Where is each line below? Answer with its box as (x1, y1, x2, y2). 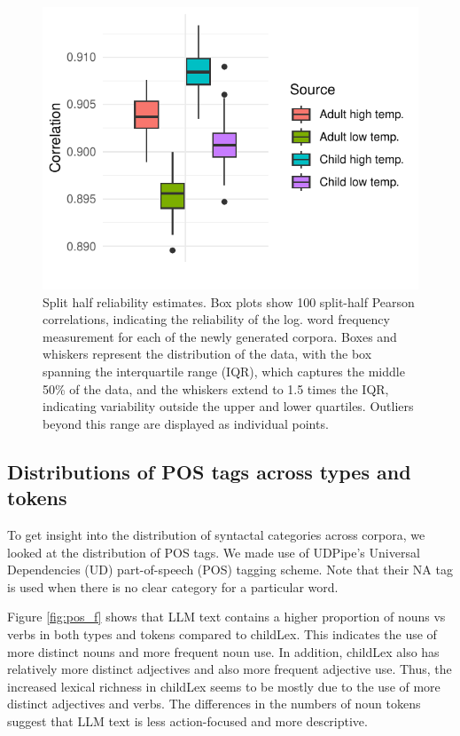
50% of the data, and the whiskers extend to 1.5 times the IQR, (43, 379, 389, 398)
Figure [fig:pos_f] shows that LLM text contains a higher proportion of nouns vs (7, 607, 446, 626)
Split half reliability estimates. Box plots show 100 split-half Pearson (43, 292, 415, 311)
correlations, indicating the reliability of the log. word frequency (43, 310, 390, 328)
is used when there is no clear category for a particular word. (7, 577, 339, 596)
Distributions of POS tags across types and (7, 457, 411, 485)
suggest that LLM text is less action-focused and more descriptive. (7, 711, 368, 730)
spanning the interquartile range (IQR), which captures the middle (43, 361, 405, 380)
